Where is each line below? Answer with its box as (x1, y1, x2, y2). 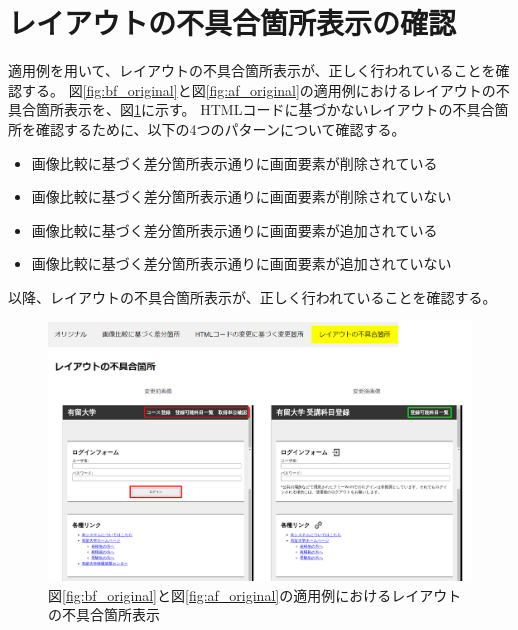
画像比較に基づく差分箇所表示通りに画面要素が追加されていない (31, 253, 452, 274)
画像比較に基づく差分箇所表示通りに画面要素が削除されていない (31, 186, 452, 207)
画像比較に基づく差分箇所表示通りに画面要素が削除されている (31, 152, 438, 173)
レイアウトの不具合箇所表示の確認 (8, 2, 457, 43)
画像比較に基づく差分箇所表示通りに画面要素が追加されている (31, 219, 438, 240)
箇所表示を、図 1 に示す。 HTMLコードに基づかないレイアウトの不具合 (35, 99, 495, 120)
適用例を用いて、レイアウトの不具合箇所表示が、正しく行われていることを (8, 60, 496, 81)
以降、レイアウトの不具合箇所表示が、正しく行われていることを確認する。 (8, 286, 497, 307)
